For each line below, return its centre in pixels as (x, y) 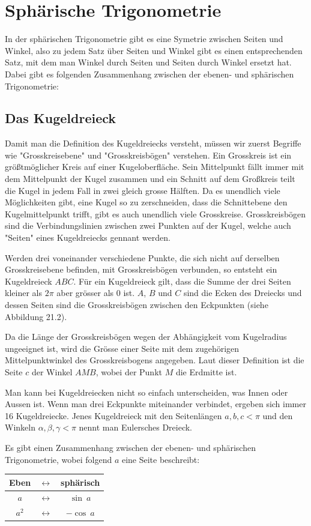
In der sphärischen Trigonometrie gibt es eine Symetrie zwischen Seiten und (144, 39)
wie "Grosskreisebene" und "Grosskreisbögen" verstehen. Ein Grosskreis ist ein (148, 155)
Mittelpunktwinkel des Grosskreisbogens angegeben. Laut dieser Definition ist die (155, 360)
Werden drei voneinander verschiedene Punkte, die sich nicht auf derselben (142, 257)
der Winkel (52, 371)
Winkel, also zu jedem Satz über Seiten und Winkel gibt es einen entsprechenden (154, 50)
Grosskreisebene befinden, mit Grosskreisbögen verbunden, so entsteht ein (141, 269)
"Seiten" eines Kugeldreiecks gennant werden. (88, 237)
